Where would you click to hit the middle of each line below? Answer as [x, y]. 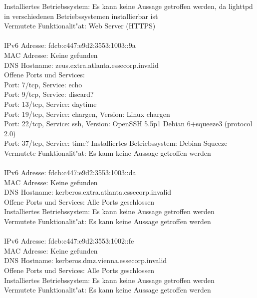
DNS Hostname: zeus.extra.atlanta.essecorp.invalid [81, 65]
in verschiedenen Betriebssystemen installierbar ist [81, 16]
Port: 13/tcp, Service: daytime [50, 104]
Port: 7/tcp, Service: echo [43, 84]
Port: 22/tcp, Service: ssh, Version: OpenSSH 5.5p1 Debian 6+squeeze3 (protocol [128, 124]
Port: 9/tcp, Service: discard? [49, 94]
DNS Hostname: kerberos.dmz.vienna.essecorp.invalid [86, 260]
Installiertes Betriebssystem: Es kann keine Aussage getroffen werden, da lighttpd [128, 6]
